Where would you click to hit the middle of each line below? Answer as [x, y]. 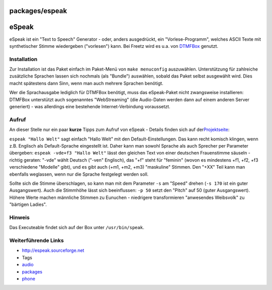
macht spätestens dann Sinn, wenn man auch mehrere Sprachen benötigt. [86, 83]
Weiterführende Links [37, 240]
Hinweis [19, 217]
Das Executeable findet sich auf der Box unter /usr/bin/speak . [77, 228]
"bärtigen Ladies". [28, 204]
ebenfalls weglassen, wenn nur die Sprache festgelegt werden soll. [79, 174]
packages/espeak [38, 11]
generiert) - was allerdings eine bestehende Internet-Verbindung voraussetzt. [90, 107]
